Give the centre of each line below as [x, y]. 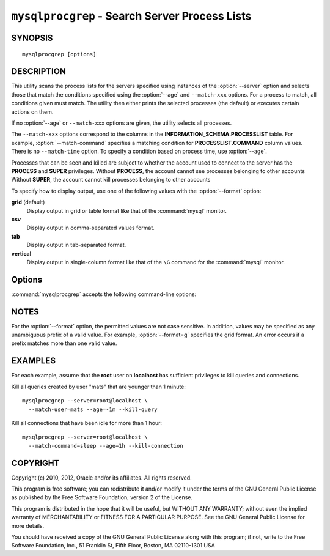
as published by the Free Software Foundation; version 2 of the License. [102, 497]
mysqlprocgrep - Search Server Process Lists [131, 16]
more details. [28, 525]
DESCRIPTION [39, 71]
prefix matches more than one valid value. [64, 343]
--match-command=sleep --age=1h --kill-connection [106, 446]
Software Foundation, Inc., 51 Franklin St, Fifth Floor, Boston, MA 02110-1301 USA [113, 546]
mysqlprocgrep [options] [59, 54]
